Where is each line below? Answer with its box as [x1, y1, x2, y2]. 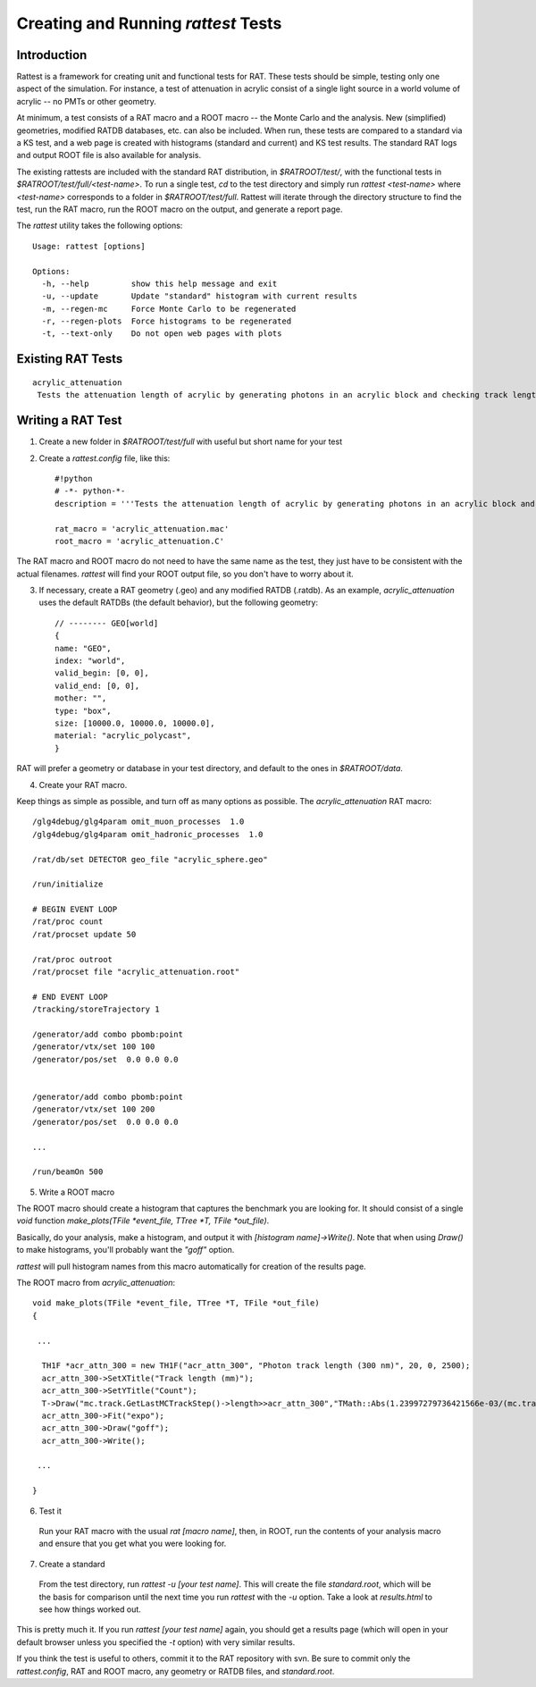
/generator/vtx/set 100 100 [32, 1042, 155, 1052]
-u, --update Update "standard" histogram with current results [41, 291, 357, 301]
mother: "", [54, 693, 107, 703]
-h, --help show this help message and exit [41, 278, 278, 289]
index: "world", [54, 656, 126, 666]
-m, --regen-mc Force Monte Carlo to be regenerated [41, 304, 297, 314]
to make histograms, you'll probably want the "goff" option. [16, 1245, 235, 1255]
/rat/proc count [32, 917, 104, 927]
